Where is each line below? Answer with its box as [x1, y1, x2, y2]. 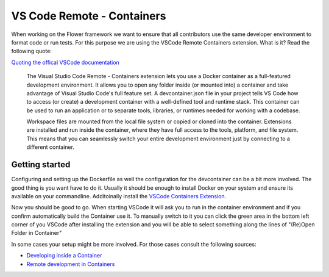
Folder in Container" [11, 229, 62, 237]
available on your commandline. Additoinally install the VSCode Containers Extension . [11, 192, 227, 200]
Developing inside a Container [26, 252, 102, 259]
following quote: [11, 48, 52, 55]
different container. [26, 143, 74, 151]
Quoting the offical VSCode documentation [11, 59, 120, 66]
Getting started [11, 159, 71, 170]
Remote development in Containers [26, 260, 115, 268]
